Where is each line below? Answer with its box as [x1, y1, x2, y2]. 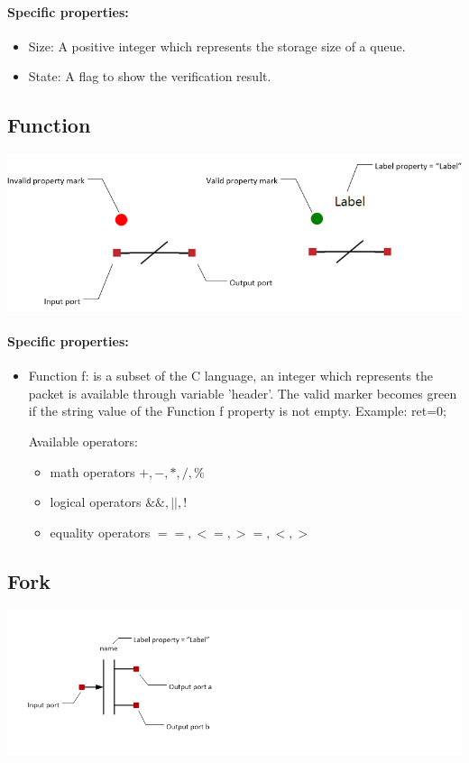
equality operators [50, 522, 151, 541]
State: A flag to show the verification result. [28, 67, 271, 86]
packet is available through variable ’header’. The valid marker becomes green [28, 383, 457, 402]
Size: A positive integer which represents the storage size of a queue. [28, 36, 406, 55]
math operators [50, 462, 135, 481]
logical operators [50, 492, 142, 511]
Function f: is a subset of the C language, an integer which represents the [28, 366, 434, 385]
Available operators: [28, 432, 138, 451]
